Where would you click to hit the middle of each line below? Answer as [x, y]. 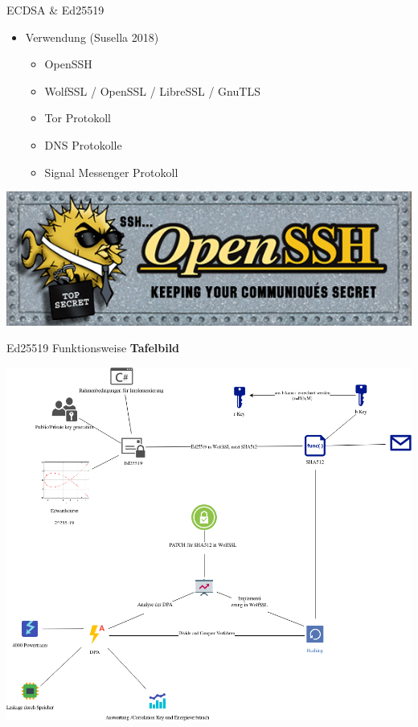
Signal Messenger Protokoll [111, 172]
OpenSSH [68, 64]
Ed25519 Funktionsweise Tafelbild [93, 348]
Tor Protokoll [78, 118]
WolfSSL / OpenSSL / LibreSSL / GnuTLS [152, 90]
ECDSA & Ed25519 [55, 10]
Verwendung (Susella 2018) [92, 37]
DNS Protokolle [83, 144]
